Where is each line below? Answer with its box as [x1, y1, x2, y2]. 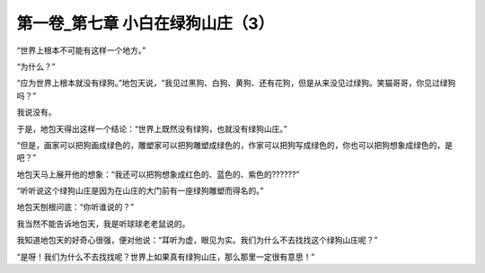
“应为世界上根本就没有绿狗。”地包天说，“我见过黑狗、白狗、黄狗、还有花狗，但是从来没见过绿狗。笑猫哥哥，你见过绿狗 [16, 77, 456, 89]
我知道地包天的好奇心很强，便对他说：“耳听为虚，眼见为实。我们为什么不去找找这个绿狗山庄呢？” [16, 234, 378, 246]
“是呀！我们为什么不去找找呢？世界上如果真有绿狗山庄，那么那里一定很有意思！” [16, 251, 315, 262]
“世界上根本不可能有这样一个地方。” [16, 45, 146, 56]
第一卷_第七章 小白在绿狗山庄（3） [16, 13, 275, 33]
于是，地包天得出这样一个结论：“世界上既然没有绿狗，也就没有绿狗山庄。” [16, 123, 287, 134]
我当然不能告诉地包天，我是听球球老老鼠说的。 [16, 218, 190, 229]
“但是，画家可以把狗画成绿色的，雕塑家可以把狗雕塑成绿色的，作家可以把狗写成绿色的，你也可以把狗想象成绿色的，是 [16, 139, 454, 150]
